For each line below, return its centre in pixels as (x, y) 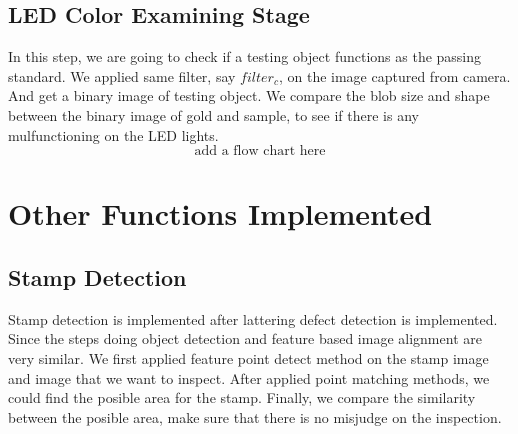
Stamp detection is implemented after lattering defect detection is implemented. (253, 318)
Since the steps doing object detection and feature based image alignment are (245, 338)
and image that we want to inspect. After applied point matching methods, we (249, 377)
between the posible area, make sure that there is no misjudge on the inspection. (255, 416)
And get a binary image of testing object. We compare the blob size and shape (249, 95)
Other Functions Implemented (220, 213)
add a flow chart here (260, 151)
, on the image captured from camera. (394, 75)
